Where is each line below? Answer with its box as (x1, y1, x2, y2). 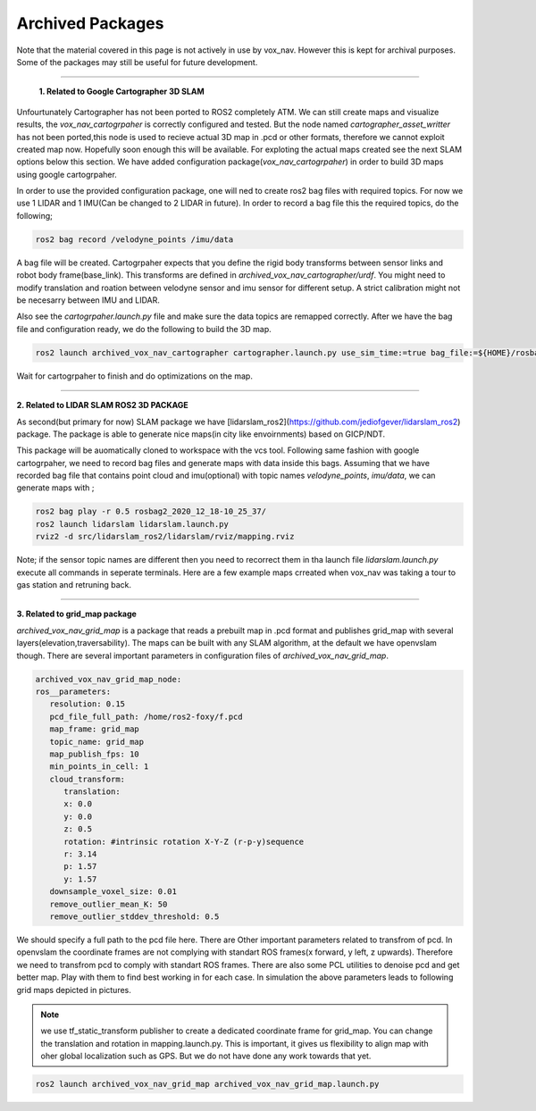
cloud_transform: (49, 773, 125, 784)
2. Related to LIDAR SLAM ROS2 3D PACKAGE (16, 400, 189, 411)
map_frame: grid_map (49, 724, 140, 734)
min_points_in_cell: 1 (49, 762, 149, 772)
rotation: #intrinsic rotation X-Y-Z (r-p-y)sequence (63, 836, 305, 847)
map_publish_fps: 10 (49, 748, 140, 759)
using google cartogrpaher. (16, 169, 118, 180)
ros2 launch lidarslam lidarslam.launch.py (35, 519, 230, 529)
